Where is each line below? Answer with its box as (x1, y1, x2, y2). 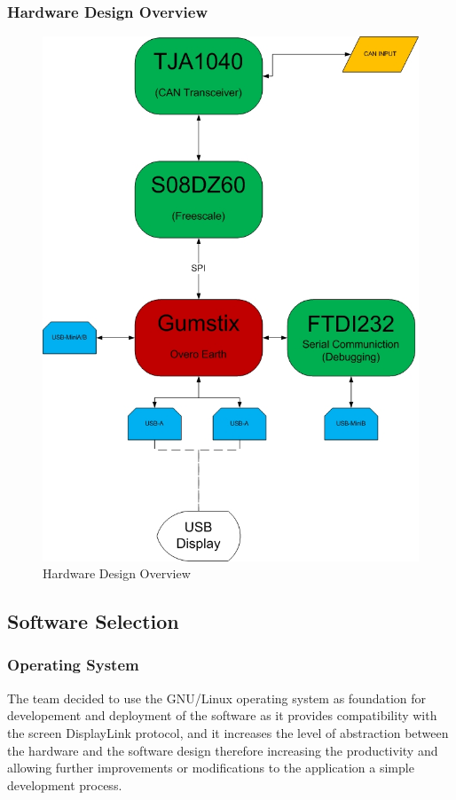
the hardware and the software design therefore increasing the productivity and (7, 741, 438, 759)
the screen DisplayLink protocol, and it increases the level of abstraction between (7, 723, 449, 741)
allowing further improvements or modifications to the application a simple (7, 758, 414, 777)
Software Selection (7, 608, 179, 635)
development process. (7, 775, 122, 794)
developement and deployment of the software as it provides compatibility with (7, 706, 437, 725)
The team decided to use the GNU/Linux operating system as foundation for (7, 688, 427, 707)
